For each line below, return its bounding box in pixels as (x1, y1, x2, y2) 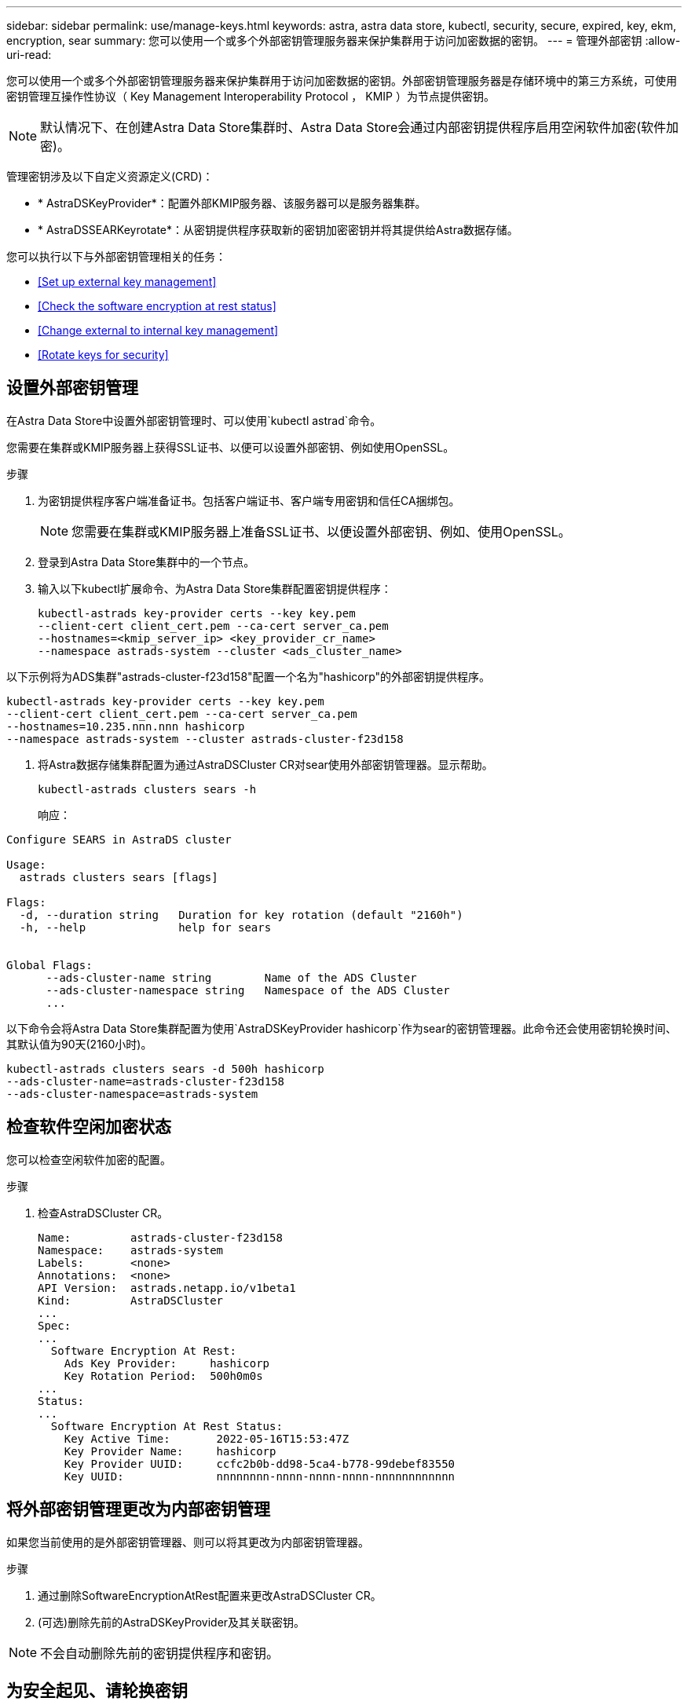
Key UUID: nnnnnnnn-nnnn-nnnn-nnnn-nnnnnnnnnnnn (64, 1469, 456, 1483)
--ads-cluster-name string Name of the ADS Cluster (46, 971, 417, 984)
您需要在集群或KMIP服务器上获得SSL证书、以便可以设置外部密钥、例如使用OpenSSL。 (6, 440, 455, 454)
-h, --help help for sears (19, 920, 272, 934)
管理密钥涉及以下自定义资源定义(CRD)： (6, 170, 214, 183)
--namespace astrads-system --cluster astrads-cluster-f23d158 (6, 732, 404, 745)
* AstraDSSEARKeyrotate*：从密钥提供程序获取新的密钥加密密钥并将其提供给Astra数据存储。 (38, 223, 518, 236)
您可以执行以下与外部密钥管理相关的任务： (6, 250, 226, 263)
